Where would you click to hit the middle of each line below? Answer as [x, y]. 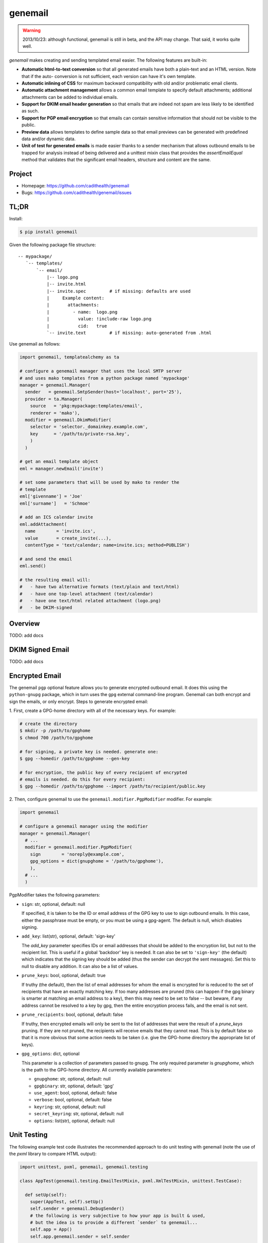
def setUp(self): [46, 1195]
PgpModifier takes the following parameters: [55, 895]
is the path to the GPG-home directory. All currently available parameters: [97, 1069]
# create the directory [49, 724]
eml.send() [33, 566]
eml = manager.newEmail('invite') [62, 468]
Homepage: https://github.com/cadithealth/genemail [75, 186]
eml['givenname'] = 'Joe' [51, 496]
